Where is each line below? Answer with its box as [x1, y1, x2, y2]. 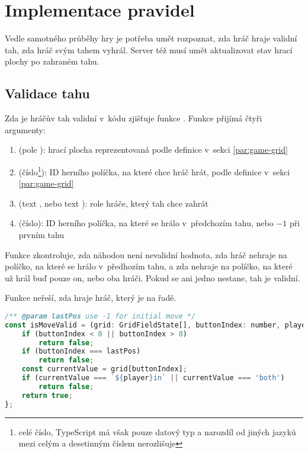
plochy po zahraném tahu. [5, 55, 100, 68]
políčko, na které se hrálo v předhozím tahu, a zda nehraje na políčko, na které [5, 260, 293, 272]
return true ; [21, 391, 73, 400]
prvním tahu [18, 228, 65, 240]
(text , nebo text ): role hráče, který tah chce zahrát [18, 197, 208, 209]
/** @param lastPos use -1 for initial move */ [5, 311, 196, 320]
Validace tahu [5, 84, 90, 102]
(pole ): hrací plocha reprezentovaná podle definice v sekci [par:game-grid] [18, 143, 288, 156]
